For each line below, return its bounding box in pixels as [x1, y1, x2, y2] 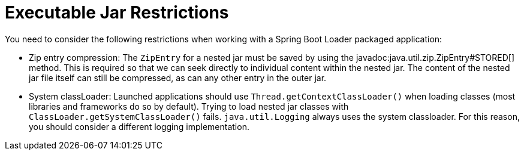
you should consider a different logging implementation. [29, 121, 249, 132]
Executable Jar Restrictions [5, 2, 229, 23]
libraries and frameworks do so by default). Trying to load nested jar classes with [29, 101, 349, 111]
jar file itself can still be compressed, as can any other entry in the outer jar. [29, 72, 327, 83]
